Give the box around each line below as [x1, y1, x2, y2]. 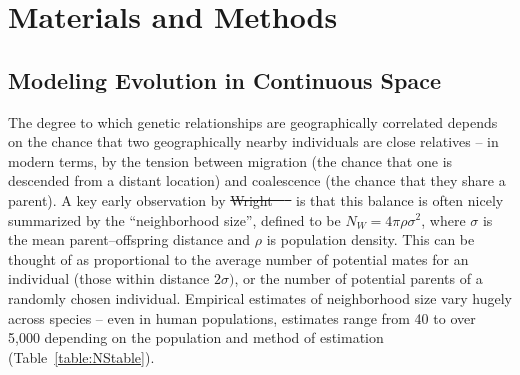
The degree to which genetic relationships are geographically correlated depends [8, 111, 498, 132]
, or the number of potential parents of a [234, 268, 483, 289]
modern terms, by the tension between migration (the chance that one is [8, 150, 453, 171]
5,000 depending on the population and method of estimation [8, 327, 384, 348]
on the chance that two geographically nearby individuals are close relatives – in [8, 131, 499, 152]
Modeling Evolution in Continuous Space [8, 64, 441, 95]
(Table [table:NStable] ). [8, 346, 155, 367]
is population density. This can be [266, 229, 475, 250]
